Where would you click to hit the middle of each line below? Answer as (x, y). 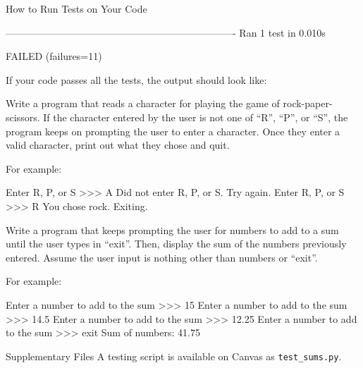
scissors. (23, 117)
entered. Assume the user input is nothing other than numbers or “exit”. (162, 257)
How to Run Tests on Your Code (76, 8)
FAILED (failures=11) (54, 56)
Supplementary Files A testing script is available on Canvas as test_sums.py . (174, 356)
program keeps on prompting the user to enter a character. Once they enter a (173, 131)
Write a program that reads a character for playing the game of (143, 103)
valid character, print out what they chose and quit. (118, 145)
